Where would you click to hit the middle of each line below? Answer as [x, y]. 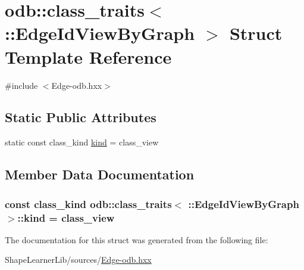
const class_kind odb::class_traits [88, 204]
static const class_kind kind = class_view [82, 142]
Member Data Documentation [100, 174]
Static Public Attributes [81, 117]
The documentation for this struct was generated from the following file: [137, 239]
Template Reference [88, 56]
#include [21, 85]
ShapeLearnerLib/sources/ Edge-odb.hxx [78, 260]
